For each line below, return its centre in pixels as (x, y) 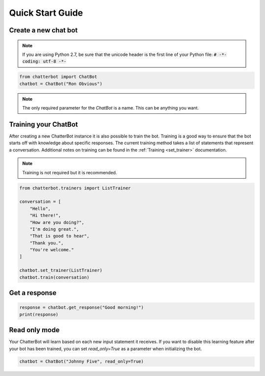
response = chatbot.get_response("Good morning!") (82, 308)
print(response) (39, 314)
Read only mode (34, 330)
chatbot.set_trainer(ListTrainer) (61, 270)
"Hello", (40, 208)
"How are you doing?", (57, 222)
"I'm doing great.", (54, 229)
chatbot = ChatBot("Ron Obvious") (61, 84)
